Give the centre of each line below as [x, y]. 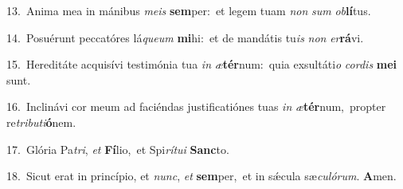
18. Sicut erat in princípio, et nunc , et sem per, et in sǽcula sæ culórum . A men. [201, 176]
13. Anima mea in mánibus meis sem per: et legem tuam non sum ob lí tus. [189, 10]
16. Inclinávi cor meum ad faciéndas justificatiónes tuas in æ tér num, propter [196, 106]
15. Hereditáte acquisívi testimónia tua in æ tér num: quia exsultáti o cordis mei [202, 64]
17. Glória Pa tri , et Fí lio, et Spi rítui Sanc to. [118, 149]
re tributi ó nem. [41, 122]
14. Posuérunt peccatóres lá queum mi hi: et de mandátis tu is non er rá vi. [185, 37]
